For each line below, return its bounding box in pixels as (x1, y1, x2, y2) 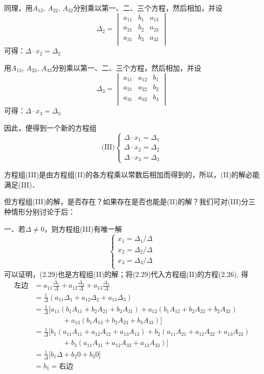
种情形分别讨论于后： (4, 206, 75, 217)
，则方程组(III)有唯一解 (44, 223, 122, 234)
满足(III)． (4, 179, 39, 190)
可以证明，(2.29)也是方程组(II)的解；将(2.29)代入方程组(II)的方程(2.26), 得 (4, 268, 248, 279)
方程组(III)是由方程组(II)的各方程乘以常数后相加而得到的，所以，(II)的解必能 (4, 169, 260, 180)
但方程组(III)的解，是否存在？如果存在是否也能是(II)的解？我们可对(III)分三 (4, 196, 256, 207)
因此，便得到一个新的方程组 (4, 122, 96, 133)
